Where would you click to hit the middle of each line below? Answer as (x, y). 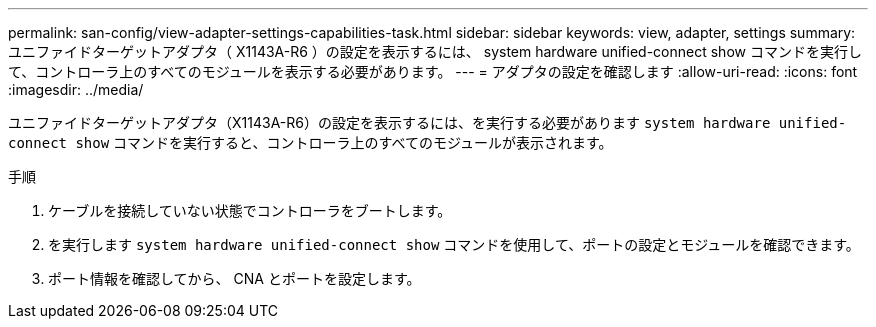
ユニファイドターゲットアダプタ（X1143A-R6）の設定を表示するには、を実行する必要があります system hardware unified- (427, 122)
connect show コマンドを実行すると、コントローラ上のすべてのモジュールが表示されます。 (310, 142)
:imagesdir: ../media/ (76, 89)
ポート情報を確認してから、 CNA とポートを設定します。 (234, 278)
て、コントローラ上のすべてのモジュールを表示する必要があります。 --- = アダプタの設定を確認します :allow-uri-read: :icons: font (433, 71)
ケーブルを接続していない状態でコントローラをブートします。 (250, 210)
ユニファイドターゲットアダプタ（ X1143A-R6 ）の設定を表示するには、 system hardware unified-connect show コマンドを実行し (435, 51)
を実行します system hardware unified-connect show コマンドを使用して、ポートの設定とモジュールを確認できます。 (454, 244)
